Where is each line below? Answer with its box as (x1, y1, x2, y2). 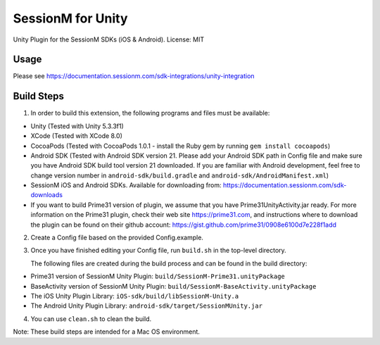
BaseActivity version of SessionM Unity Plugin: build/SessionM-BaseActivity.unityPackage (30, 282, 317, 290)
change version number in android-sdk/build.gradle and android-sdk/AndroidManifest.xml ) (30, 171, 329, 180)
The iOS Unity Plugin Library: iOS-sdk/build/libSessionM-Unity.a (30, 292, 239, 300)
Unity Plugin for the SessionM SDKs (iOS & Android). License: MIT (13, 35, 205, 44)
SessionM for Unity (13, 11, 128, 26)
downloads (30, 191, 63, 199)
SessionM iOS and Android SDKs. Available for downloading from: (30, 181, 222, 189)
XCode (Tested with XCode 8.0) (30, 132, 123, 140)
